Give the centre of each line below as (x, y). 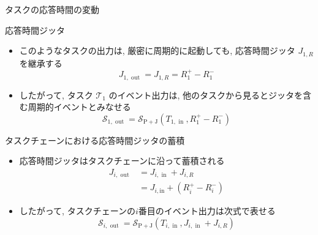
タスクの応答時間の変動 (52, 9)
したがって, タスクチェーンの (77, 211)
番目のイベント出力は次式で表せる (207, 211)
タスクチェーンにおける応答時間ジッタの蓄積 (95, 140)
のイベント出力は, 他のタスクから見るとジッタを (206, 95)
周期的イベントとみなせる (79, 107)
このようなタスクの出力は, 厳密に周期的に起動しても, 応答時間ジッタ (157, 50)
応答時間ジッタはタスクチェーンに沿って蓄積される (122, 161)
